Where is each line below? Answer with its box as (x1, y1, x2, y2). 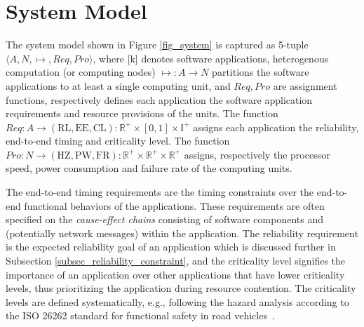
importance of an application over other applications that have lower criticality (6, 267, 345, 281)
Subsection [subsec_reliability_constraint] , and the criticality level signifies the (6, 253, 346, 268)
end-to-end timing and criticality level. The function (6, 133, 230, 148)
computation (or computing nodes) (6, 65, 156, 79)
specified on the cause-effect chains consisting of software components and (6, 212, 323, 227)
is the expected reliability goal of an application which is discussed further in (6, 239, 336, 254)
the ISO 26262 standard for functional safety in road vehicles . (6, 308, 275, 323)
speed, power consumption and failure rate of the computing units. (6, 161, 292, 175)
